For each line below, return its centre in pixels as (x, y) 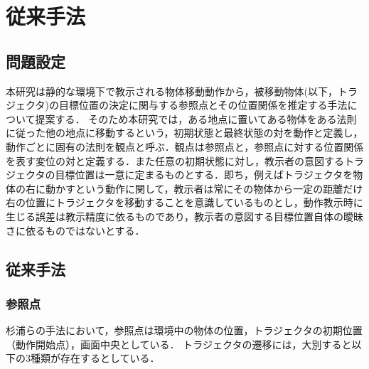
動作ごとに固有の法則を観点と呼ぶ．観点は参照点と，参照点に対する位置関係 (185, 146)
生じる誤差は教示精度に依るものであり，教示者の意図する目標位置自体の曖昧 (184, 216)
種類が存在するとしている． (95, 358)
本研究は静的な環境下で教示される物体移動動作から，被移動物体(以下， (172, 91)
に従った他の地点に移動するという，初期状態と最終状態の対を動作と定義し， (184, 133)
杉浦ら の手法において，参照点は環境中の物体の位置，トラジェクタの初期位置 (184, 330)
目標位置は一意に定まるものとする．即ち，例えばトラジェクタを (204, 175)
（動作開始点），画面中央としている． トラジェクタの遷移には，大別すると (179, 344)
